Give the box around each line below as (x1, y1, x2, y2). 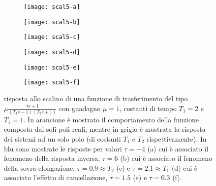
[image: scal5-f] (24, 79, 80, 86)
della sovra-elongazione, (4, 162, 75, 173)
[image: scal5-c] (24, 34, 80, 41)
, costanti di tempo (119, 103, 177, 113)
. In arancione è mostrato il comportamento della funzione (23, 114, 199, 124)
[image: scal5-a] (24, 3, 80, 10)
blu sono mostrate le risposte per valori (4, 143, 122, 153)
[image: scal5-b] (24, 18, 80, 26)
